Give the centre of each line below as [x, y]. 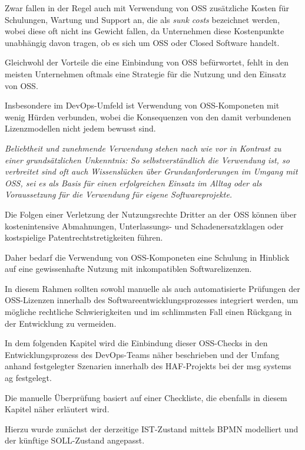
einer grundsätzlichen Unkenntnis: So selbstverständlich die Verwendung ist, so [147, 160]
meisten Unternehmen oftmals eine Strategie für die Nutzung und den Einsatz [145, 73]
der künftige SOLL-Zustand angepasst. [75, 440]
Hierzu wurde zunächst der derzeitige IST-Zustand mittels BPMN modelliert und [152, 428]
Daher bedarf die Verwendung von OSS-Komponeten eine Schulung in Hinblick [147, 257]
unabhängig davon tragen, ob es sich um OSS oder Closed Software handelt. [142, 42]
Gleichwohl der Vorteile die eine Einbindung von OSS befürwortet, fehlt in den [147, 62]
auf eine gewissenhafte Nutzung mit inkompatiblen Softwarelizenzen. [128, 269]
